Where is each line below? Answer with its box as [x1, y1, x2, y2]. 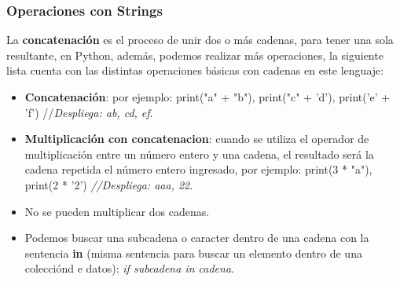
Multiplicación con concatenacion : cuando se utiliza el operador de [24, 130, 369, 147]
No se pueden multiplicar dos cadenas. [24, 203, 210, 219]
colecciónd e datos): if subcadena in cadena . [24, 260, 234, 277]
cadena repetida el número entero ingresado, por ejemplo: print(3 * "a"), [24, 161, 372, 178]
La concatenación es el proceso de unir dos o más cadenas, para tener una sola [6, 31, 394, 48]
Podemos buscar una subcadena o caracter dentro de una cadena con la [24, 229, 369, 246]
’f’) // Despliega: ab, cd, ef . [24, 104, 153, 120]
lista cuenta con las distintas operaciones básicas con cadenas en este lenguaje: [6, 62, 384, 79]
